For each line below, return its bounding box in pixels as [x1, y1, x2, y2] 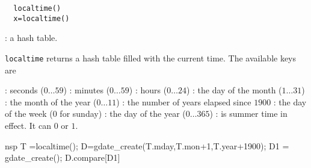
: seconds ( [5, 84, 44, 96]
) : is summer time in [209, 107, 288, 120]
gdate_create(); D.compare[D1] [5, 151, 120, 164]
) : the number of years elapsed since [116, 95, 251, 108]
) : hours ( [129, 84, 167, 96]
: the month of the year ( [5, 95, 97, 108]
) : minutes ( [63, 84, 110, 96]
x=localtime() [13, 14, 70, 23]
